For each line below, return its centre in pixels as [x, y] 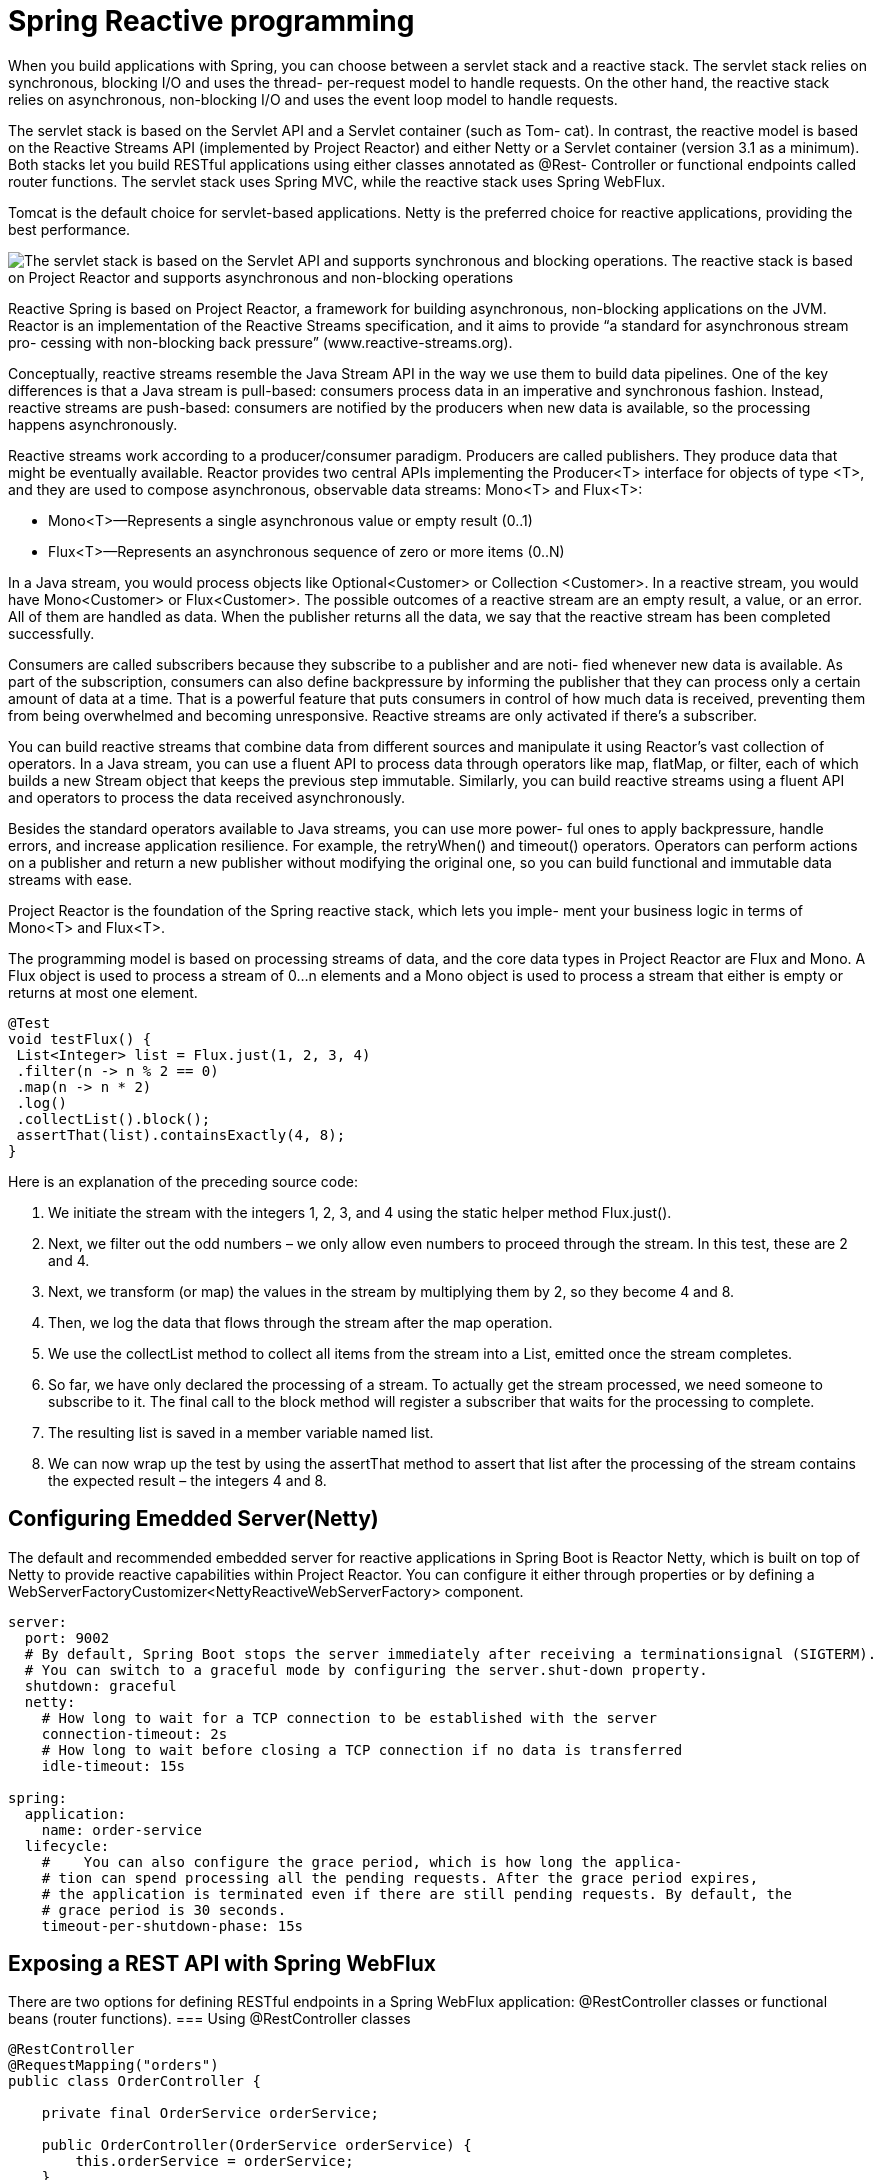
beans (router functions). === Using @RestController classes [209, 2019]
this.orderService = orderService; [214, 2161]
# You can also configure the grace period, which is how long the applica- [362, 1861]
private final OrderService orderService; [210, 2113]
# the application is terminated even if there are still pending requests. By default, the [416, 1893]
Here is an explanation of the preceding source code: [183, 1181]
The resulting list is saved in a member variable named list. [241, 1432]
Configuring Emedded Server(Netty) [193, 1519]
